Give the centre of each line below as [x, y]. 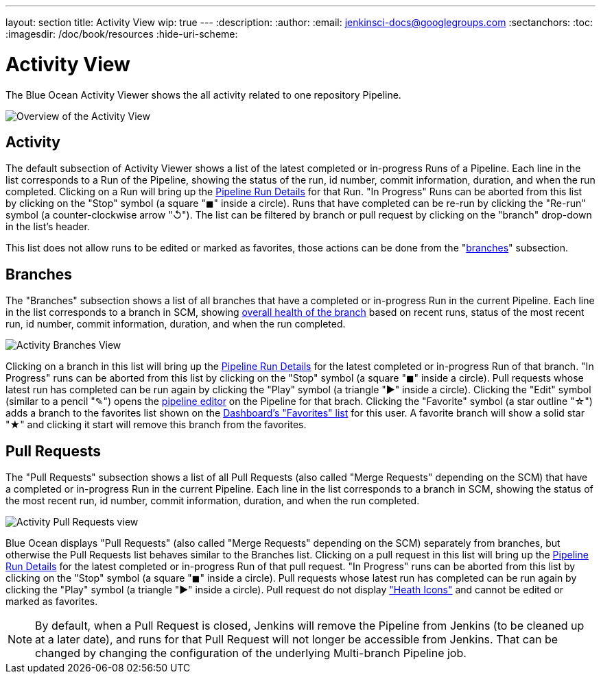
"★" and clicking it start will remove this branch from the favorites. [156, 425]
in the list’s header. [48, 227]
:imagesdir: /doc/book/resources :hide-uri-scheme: [122, 34]
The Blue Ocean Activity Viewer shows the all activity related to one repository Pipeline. [203, 95]
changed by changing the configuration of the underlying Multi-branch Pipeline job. [251, 653]
